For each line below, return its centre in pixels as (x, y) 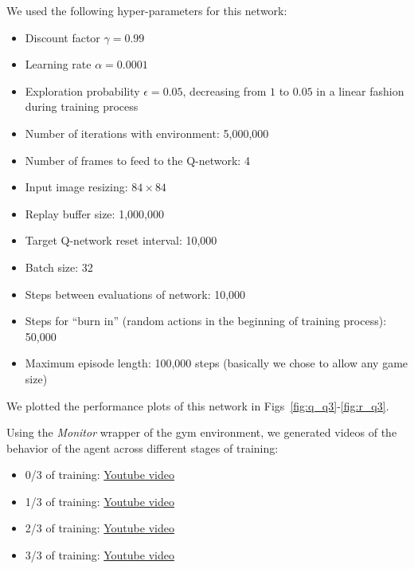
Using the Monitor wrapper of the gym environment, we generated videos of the (202, 432)
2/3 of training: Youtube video (100, 528)
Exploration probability (82, 90)
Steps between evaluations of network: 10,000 (135, 294)
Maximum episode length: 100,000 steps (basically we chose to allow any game (217, 363)
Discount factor (62, 37)
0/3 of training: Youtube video (100, 475)
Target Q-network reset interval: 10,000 (121, 240)
